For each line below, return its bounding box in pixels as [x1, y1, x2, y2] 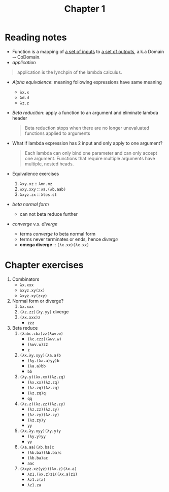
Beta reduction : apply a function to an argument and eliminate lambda [12, 109, 158, 115]
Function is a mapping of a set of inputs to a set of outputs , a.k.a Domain [12, 48, 164, 54]
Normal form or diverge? [12, 298, 64, 304]
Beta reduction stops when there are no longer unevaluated [24, 125, 149, 131]
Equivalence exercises [12, 170, 59, 177]
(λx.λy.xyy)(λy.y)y [19, 428, 61, 433]
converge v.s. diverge [12, 221, 58, 227]
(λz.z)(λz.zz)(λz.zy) [19, 401, 65, 407]
